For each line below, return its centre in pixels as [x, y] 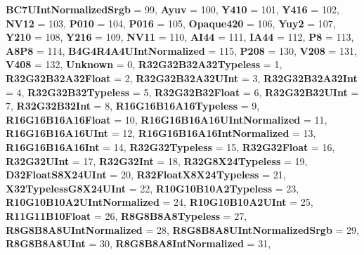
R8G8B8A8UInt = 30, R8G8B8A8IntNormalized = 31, [138, 243]
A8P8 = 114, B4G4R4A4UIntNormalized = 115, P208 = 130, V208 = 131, [181, 50]
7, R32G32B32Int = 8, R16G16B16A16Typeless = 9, [133, 106]
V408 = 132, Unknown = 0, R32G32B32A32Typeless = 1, [144, 64]
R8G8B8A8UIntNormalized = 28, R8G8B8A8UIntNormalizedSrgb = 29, [182, 229]
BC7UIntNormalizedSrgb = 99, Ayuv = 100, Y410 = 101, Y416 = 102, [173, 9]
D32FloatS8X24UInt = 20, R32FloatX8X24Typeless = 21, [146, 175]
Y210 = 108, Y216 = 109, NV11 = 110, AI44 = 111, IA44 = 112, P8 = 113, [180, 37]
